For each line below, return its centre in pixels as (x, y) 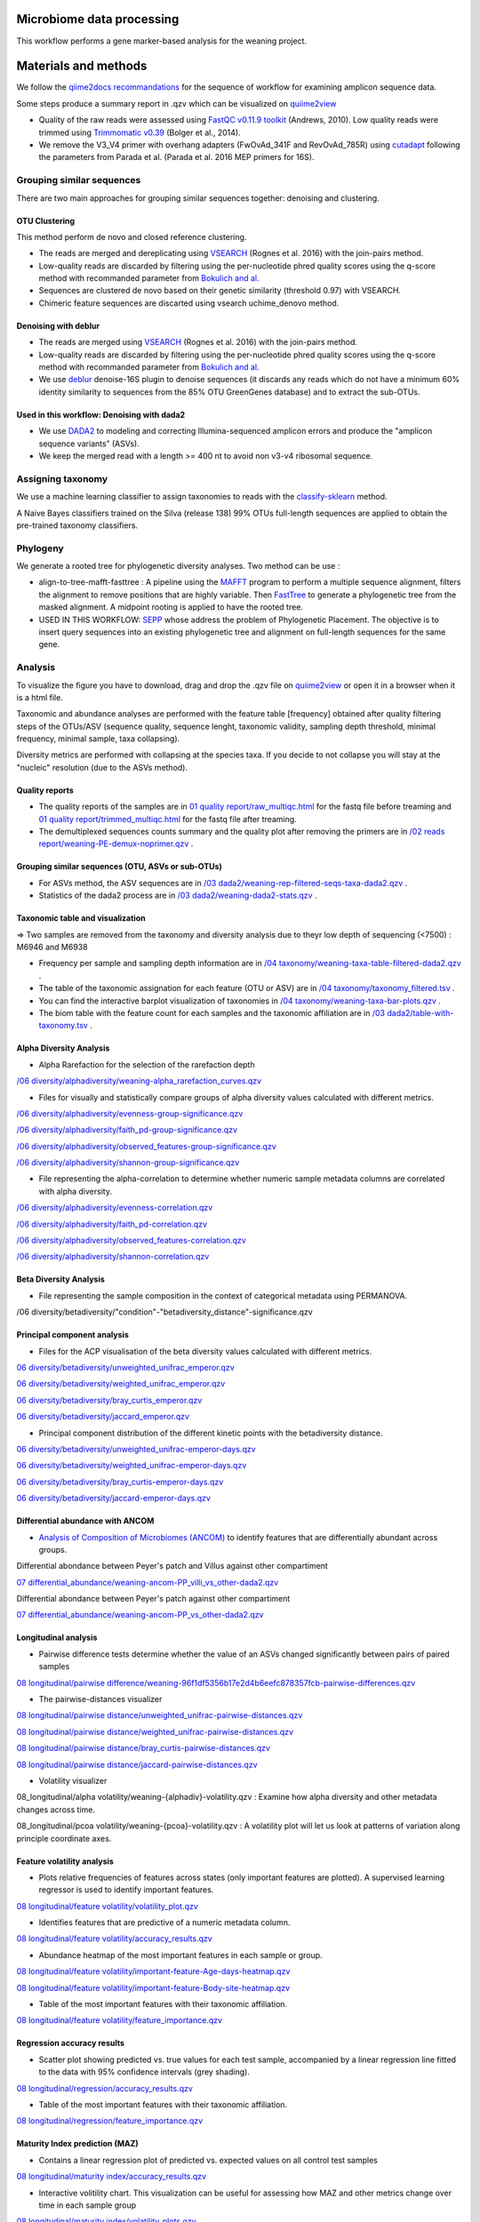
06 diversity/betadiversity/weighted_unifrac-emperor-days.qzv (132, 1466)
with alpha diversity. (76, 1191)
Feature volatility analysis (65, 1861)
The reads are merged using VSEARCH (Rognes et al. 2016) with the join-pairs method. (198, 342)
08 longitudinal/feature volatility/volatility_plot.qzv (108, 1906)
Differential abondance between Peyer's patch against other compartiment (153, 1599)
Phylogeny (40, 548)
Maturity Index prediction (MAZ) (77, 2144)
